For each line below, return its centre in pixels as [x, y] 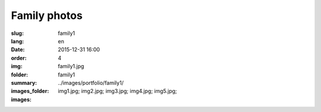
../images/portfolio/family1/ [91, 82]
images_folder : [30, 91]
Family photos [47, 15]
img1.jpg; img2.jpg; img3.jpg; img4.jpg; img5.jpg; [118, 91]
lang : [18, 41]
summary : [24, 82]
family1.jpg [71, 66]
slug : [17, 33]
